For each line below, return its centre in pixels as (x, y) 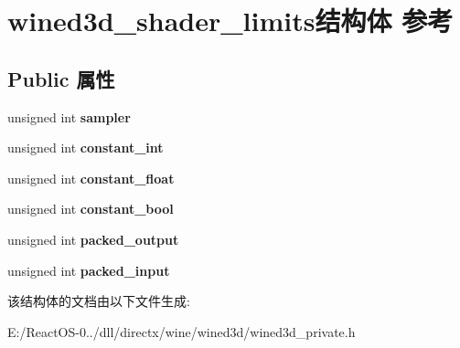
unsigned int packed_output (93, 239)
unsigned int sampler (69, 116)
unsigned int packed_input (89, 270)
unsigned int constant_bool (91, 209)
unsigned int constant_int (86, 148)
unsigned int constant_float (91, 178)
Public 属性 (61, 78)
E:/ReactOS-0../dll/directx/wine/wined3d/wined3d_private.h (182, 331)
